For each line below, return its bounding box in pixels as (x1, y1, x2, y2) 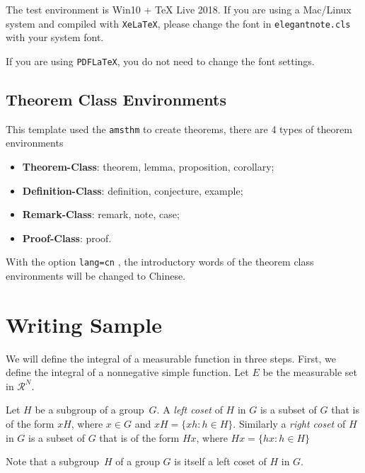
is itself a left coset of (174, 454, 267, 469)
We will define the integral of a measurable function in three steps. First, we (6, 351, 336, 365)
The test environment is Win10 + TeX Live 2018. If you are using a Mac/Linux (6, 2, 352, 16)
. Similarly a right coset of (233, 416, 346, 431)
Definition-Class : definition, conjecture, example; (22, 183, 243, 198)
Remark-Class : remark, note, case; (22, 207, 180, 222)
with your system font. (6, 30, 104, 45)
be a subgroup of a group (35, 402, 144, 417)
